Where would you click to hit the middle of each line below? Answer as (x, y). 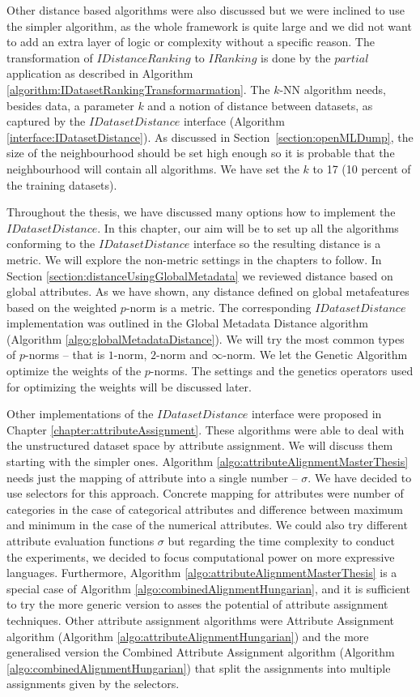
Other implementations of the (80, 414)
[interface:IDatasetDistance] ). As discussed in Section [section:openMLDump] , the (210, 137)
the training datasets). (62, 184)
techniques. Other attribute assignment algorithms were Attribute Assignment (200, 620)
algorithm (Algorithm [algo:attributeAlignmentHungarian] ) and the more (188, 636)
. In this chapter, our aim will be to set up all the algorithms (248, 227)
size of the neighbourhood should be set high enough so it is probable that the (201, 153)
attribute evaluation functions (81, 541)
